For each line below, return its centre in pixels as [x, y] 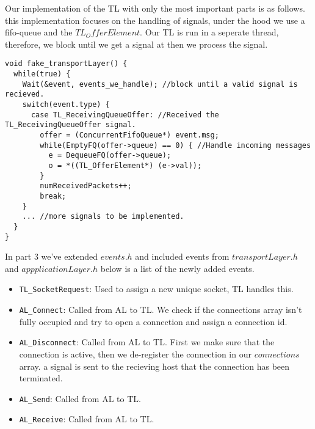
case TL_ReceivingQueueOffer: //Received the [125, 115]
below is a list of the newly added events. [177, 268]
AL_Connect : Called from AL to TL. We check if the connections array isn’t [161, 310]
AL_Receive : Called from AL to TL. [87, 419]
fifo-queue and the [39, 32]
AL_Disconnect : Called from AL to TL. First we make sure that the [147, 342]
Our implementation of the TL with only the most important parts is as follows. [155, 8]
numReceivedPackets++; [86, 186]
